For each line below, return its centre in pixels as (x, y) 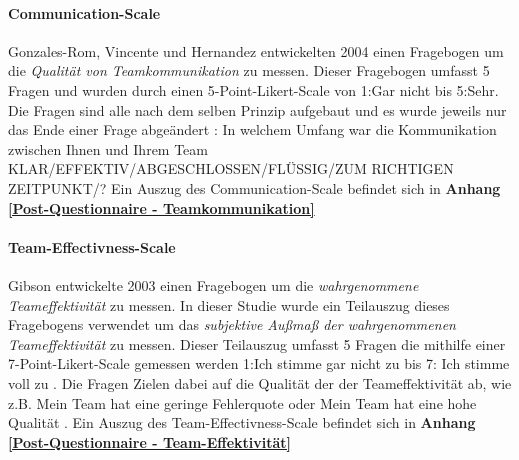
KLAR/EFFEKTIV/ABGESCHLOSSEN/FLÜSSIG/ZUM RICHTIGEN (231, 168)
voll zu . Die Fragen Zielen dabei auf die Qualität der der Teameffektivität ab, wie (260, 382)
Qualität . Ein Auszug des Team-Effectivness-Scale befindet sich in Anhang (242, 422)
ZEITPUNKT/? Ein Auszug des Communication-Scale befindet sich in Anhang (254, 187)
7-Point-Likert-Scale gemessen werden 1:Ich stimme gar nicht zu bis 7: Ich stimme (259, 363)
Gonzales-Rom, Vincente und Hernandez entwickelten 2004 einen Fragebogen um (256, 50)
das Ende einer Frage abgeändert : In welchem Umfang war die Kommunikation (252, 129)
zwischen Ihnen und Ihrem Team (108, 148)
